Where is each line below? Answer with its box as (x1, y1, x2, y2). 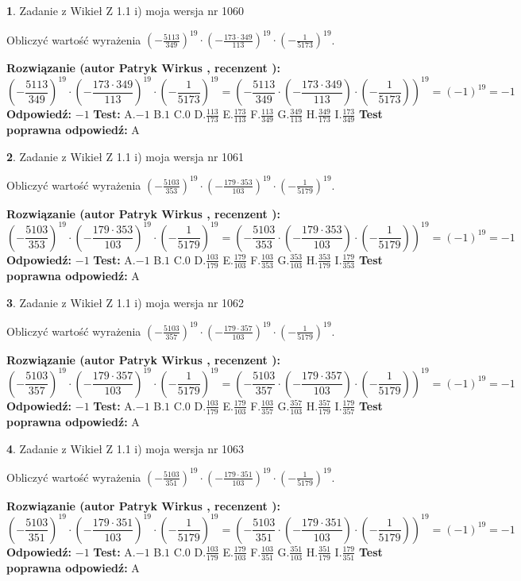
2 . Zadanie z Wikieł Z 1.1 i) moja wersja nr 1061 (6, 148, 245, 164)
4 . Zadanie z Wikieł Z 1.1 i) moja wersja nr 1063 (6, 440, 245, 456)
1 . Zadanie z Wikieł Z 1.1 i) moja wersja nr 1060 (6, 2, 245, 18)
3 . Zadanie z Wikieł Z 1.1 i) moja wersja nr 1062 (6, 294, 245, 310)
